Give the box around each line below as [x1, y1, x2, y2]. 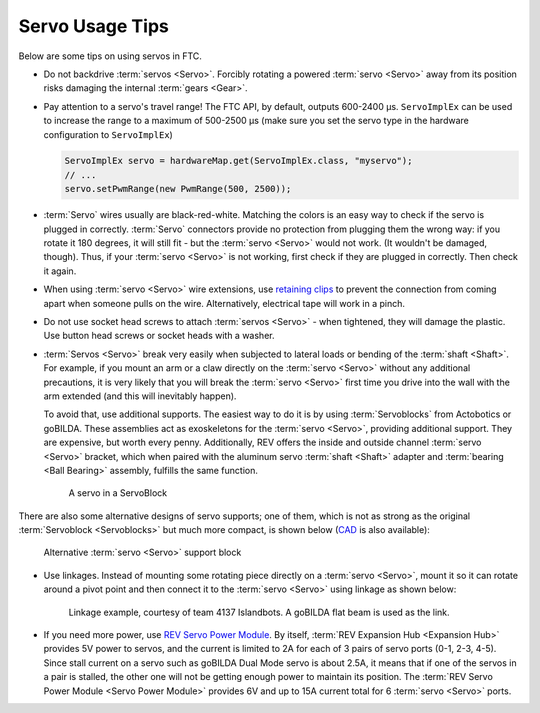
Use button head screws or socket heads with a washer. [43, 330, 275, 342]
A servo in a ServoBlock [68, 487, 168, 499]
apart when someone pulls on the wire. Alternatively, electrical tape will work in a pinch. [43, 297, 405, 309]
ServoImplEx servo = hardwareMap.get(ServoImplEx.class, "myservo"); [64, 155, 413, 167]
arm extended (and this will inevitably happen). [43, 390, 237, 402]
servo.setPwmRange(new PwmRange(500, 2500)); [64, 183, 292, 195]
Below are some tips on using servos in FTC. [18, 50, 202, 62]
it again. [43, 265, 77, 277]
